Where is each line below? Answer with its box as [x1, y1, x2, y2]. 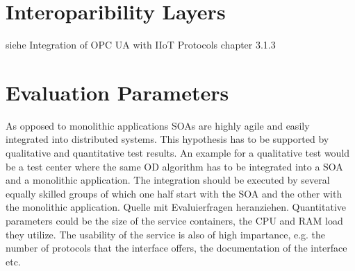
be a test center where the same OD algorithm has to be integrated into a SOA [6, 159, 343, 173]
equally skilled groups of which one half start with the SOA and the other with [6, 186, 342, 200]
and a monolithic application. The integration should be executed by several [6, 173, 330, 187]
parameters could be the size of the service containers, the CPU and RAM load [6, 213, 343, 227]
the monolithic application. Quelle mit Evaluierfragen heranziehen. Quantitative [6, 200, 346, 214]
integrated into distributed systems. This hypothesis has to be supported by [6, 132, 329, 146]
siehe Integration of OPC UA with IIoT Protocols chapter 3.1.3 [6, 37, 276, 52]
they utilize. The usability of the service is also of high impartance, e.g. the [6, 227, 326, 241]
